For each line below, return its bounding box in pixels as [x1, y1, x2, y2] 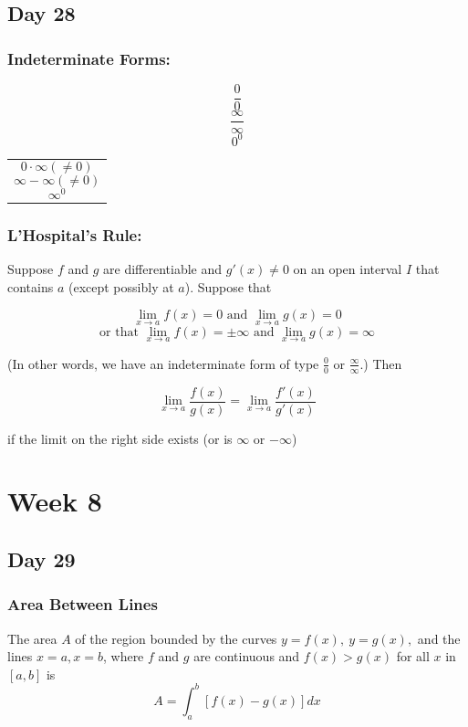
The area [7, 628, 57, 648]
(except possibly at [68, 277, 174, 296]
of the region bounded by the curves [75, 628, 277, 648]
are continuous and [193, 647, 300, 666]
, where [102, 647, 144, 666]
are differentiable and [103, 259, 223, 279]
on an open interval [293, 259, 402, 279]
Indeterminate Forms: [7, 47, 171, 69]
